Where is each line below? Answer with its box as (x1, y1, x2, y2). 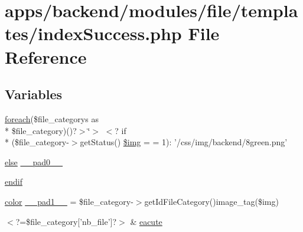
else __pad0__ (5, 155, 63, 168)
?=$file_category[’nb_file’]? (15, 215, 117, 227)
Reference (5, 44, 87, 68)
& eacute (130, 215, 162, 227)
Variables (5, 85, 63, 103)
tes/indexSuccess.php (5, 21, 182, 45)
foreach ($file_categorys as (5, 112, 99, 125)
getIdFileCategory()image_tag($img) (144, 195, 279, 207)
